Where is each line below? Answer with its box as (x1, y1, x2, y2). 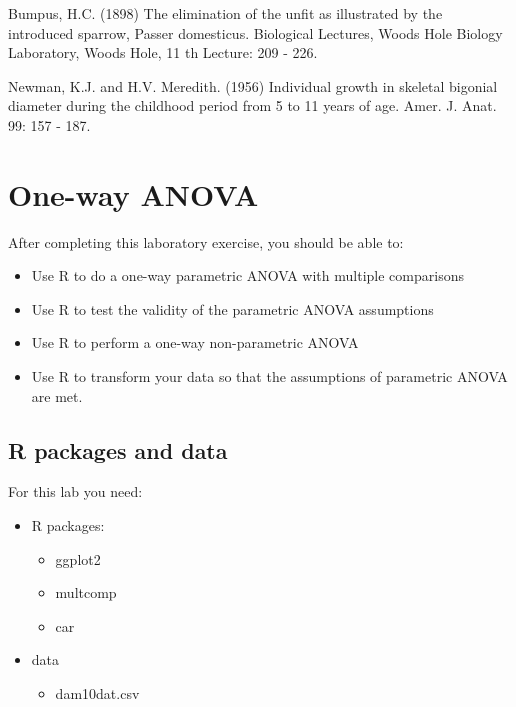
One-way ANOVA (8, 173, 259, 214)
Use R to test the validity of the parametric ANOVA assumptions (31, 298, 434, 319)
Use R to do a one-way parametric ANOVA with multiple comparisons (31, 265, 464, 286)
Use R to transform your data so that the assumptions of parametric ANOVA (31, 366, 508, 387)
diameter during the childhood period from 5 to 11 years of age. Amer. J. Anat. (8, 95, 497, 116)
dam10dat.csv (55, 683, 140, 704)
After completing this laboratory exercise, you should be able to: (8, 231, 404, 252)
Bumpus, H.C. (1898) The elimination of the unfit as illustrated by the (8, 3, 443, 23)
